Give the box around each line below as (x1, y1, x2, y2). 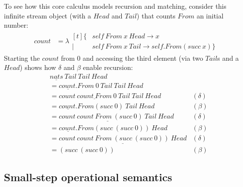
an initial (196, 10, 224, 20)
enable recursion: (83, 62, 133, 72)
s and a (217, 52, 239, 63)
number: (4, 20, 29, 30)
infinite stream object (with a (4, 10, 91, 20)
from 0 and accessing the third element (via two (61, 52, 203, 63)
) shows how (19, 62, 56, 72)
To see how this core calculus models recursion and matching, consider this (4, 1, 227, 11)
